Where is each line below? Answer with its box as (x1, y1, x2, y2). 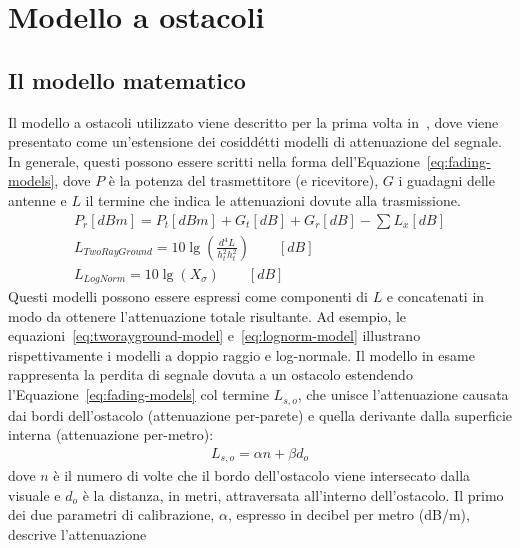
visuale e (8, 484, 61, 505)
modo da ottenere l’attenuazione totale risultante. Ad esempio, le (8, 305, 407, 326)
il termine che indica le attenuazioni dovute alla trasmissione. (85, 189, 461, 210)
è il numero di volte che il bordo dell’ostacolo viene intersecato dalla (53, 465, 471, 486)
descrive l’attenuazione (8, 523, 147, 544)
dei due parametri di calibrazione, (8, 504, 215, 525)
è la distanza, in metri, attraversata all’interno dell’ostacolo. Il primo (82, 484, 504, 505)
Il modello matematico (8, 64, 246, 95)
